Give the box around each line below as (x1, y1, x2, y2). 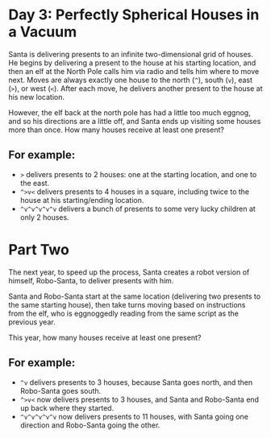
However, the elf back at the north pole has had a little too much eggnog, (8, 107, 252, 118)
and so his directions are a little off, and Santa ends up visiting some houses (8, 116, 261, 126)
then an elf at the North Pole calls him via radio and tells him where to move (8, 66, 260, 76)
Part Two (8, 240, 70, 258)
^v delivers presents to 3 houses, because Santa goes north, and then (19, 377, 252, 387)
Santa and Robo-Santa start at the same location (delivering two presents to (8, 291, 261, 301)
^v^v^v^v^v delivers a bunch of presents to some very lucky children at (19, 204, 256, 213)
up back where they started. (19, 403, 115, 412)
